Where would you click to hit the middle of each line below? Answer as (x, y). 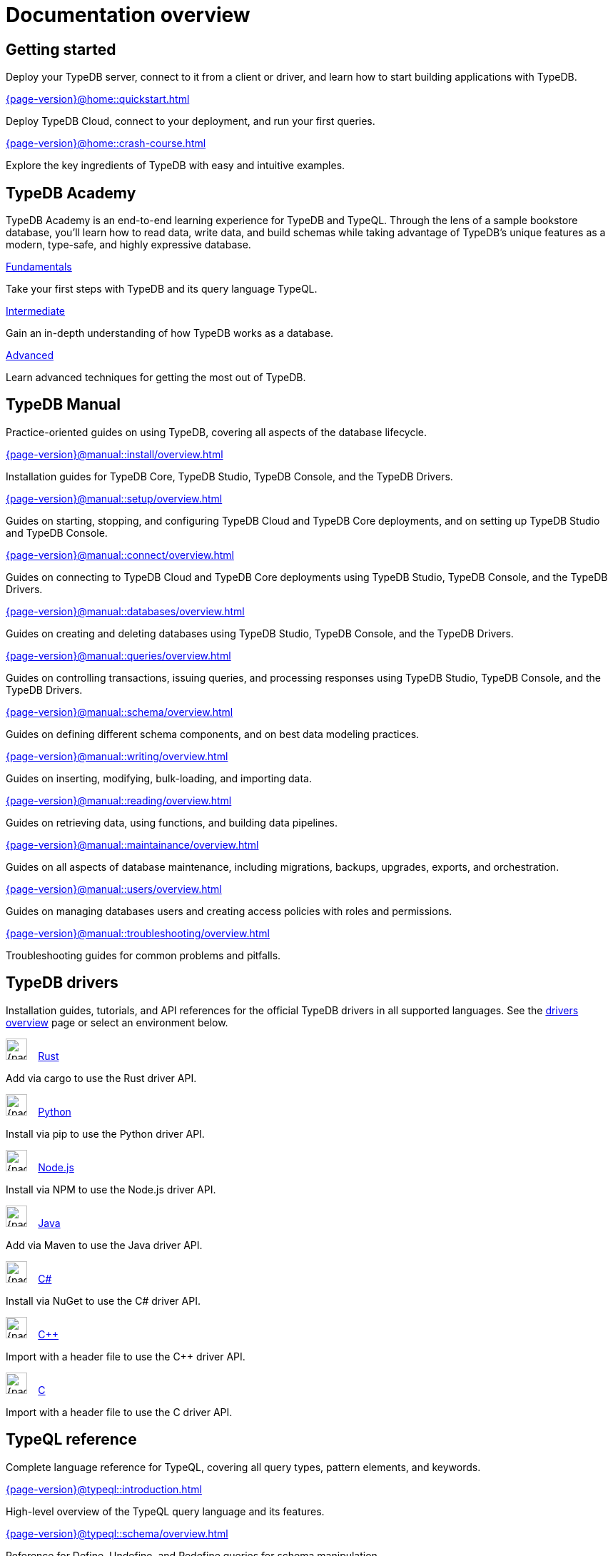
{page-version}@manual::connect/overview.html (120, 555)
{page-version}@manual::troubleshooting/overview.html (138, 933)
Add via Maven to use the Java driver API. (104, 1245)
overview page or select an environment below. (117, 1022)
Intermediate (35, 311)
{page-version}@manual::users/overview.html (114, 889)
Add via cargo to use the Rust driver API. (101, 1078)
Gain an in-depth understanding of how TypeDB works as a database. (170, 333)
